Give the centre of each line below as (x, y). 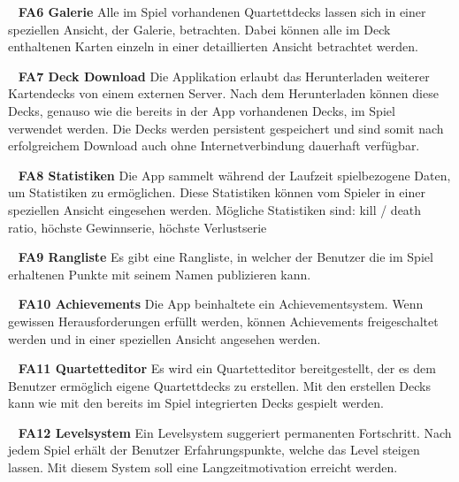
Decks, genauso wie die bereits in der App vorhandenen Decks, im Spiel (202, 110)
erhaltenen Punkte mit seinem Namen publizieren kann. (160, 274)
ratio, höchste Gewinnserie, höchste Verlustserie (138, 227)
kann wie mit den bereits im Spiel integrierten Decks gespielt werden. (196, 403)
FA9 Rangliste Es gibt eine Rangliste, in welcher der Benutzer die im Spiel (226, 257)
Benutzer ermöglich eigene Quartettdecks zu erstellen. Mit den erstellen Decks (219, 385)
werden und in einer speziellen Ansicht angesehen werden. (164, 338)
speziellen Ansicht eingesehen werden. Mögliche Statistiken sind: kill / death (215, 209)
